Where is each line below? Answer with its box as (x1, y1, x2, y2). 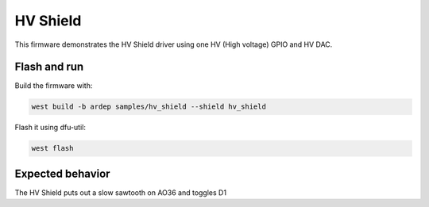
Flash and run (14, 60, 84, 74)
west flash (31, 144, 74, 153)
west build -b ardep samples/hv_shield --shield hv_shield (31, 102, 266, 111)
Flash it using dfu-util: (14, 123, 87, 132)
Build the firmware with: (14, 81, 93, 90)
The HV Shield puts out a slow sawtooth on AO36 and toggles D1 (14, 187, 226, 197)
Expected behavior (14, 167, 110, 180)
